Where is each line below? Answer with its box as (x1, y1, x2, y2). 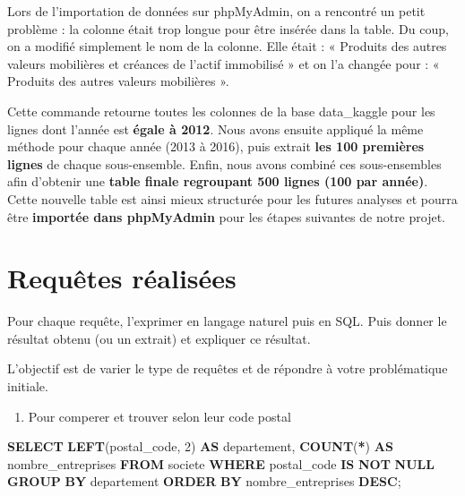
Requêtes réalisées (7, 260, 237, 296)
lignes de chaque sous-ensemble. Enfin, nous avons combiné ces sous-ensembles (7, 154, 442, 173)
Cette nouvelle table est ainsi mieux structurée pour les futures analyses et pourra (7, 189, 458, 208)
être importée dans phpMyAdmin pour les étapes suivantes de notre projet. (7, 207, 446, 226)
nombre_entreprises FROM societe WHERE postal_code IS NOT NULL (7, 454, 435, 473)
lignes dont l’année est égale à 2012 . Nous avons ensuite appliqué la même (7, 119, 424, 138)
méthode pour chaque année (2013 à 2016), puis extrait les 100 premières (7, 137, 425, 156)
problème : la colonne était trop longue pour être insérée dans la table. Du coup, (7, 19, 449, 38)
